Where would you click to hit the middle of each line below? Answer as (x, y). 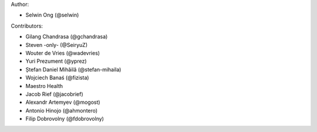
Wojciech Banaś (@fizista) (57, 78)
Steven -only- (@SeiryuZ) (57, 45)
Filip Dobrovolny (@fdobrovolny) (65, 119)
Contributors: (27, 26)
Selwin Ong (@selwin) (52, 15)
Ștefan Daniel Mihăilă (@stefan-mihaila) (73, 69)
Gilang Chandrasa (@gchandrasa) (67, 37)
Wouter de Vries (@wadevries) (63, 53)
